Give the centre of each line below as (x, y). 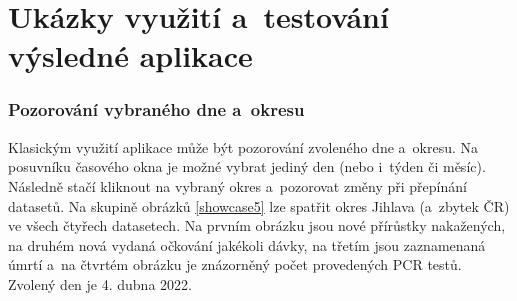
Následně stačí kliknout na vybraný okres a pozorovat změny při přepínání (237, 185)
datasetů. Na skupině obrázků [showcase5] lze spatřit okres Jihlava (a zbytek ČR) (259, 205)
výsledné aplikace (130, 55)
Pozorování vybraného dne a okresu (156, 109)
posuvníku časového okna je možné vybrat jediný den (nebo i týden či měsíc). (247, 166)
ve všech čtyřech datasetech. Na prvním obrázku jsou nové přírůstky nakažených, (257, 225)
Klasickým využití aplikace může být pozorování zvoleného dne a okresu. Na (243, 146)
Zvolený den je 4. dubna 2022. (100, 283)
